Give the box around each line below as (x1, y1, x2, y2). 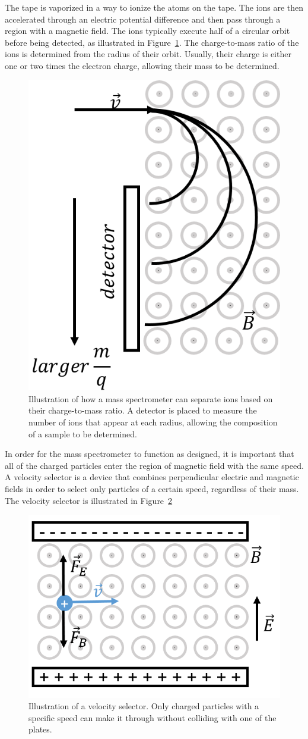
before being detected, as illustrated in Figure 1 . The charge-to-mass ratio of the (5, 36, 299, 48)
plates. (28, 723, 52, 735)
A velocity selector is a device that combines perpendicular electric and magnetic (5, 471, 299, 483)
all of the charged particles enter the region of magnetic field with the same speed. (5, 459, 304, 471)
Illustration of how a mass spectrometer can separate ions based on (28, 392, 273, 405)
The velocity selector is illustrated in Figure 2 (5, 494, 173, 506)
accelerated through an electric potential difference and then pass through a (5, 12, 281, 25)
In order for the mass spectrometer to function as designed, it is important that (5, 447, 294, 460)
